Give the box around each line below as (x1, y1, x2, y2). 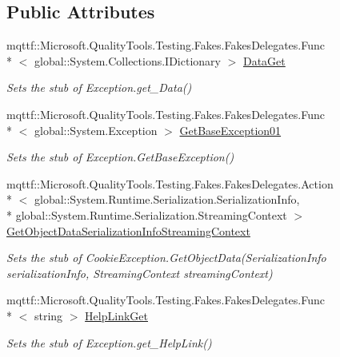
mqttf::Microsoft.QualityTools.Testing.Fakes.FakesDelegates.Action (6, 175, 334, 192)
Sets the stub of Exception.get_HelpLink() (6, 334, 212, 351)
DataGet (242, 52, 286, 69)
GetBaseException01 (179, 121, 282, 138)
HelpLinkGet (85, 307, 148, 323)
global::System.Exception (34, 121, 158, 138)
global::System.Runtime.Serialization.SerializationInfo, (34, 191, 300, 208)
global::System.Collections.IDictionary (34, 52, 221, 69)
